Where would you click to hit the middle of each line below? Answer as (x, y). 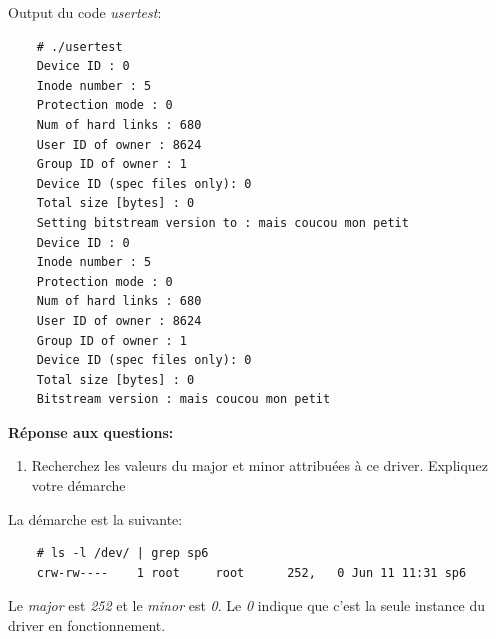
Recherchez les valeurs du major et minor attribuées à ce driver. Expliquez (260, 465)
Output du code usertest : (85, 12)
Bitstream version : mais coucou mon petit (183, 399)
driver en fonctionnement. (87, 625)
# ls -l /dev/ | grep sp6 (122, 553)
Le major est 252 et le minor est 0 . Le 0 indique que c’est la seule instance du (247, 605)
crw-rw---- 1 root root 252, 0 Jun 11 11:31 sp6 (251, 572)
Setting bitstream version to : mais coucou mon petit (222, 222)
